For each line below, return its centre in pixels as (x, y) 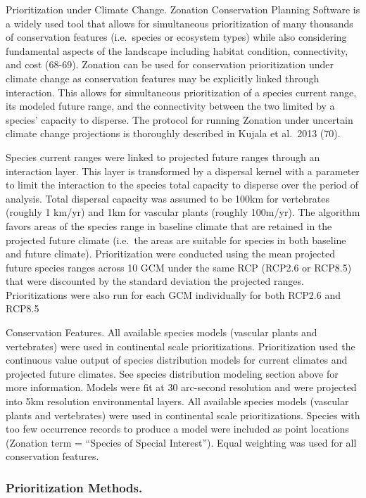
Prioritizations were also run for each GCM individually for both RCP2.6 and (173, 294)
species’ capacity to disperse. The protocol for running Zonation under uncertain (179, 119)
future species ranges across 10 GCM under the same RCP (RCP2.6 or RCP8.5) (179, 267)
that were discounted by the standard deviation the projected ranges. (155, 281)
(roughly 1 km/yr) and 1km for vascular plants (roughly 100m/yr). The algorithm (183, 212)
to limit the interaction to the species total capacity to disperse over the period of (182, 185)
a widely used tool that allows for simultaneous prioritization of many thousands (179, 23)
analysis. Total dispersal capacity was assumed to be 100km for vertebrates (168, 198)
